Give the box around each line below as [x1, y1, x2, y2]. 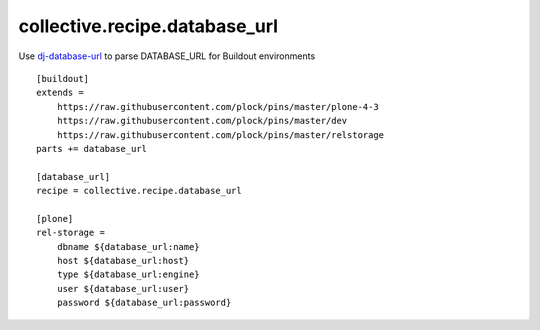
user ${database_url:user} [56, 283, 190, 294]
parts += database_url [36, 143, 148, 154]
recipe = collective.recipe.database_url [36, 185, 242, 197]
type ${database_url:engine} [56, 269, 200, 280]
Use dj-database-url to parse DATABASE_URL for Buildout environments [18, 50, 316, 62]
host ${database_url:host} [56, 255, 190, 267]
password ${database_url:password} [56, 297, 232, 309]
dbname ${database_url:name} [56, 241, 200, 252]
